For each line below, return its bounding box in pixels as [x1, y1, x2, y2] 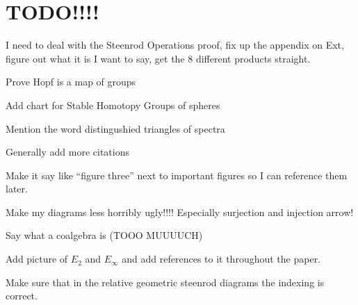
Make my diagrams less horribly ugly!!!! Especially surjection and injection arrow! [6, 204, 354, 219]
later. [6, 181, 28, 196]
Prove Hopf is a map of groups [6, 74, 136, 89]
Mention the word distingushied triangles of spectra [6, 121, 225, 135]
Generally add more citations [6, 145, 129, 159]
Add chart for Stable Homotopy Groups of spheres [6, 97, 220, 112]
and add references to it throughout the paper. [122, 252, 321, 266]
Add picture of [6, 252, 68, 266]
